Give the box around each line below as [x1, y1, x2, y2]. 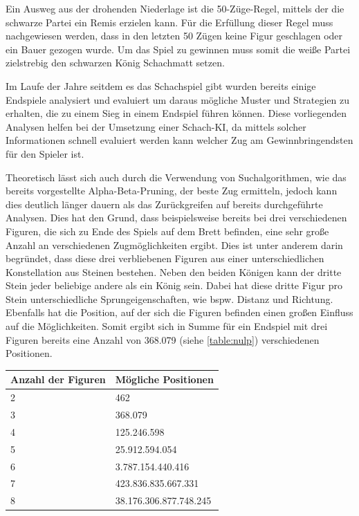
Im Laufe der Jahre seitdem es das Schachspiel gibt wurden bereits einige [6, 78, 316, 93]
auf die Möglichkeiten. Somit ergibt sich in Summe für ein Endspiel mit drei [6, 319, 328, 333]
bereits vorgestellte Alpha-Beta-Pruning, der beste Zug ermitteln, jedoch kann [6, 183, 338, 198]
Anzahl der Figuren [10, 372, 106, 387]
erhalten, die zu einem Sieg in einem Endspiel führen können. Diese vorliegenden [6, 106, 347, 120]
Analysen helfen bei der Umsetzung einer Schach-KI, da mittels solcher [6, 119, 306, 133]
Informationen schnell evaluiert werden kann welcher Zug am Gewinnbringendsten [6, 133, 353, 147]
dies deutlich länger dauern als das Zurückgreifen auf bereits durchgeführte [6, 196, 323, 211]
